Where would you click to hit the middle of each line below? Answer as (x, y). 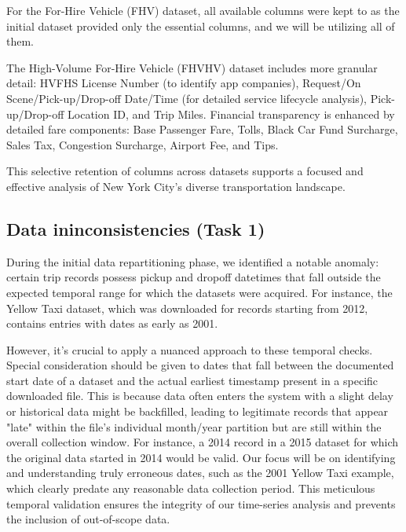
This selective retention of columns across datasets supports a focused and (185, 171)
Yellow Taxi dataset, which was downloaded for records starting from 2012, (187, 308)
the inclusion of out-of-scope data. (88, 519)
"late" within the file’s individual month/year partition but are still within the (194, 426)
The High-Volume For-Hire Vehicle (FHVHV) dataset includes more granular (192, 67)
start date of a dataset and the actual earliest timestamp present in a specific (192, 380)
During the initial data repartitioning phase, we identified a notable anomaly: (193, 261)
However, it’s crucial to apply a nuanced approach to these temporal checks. (190, 349)
